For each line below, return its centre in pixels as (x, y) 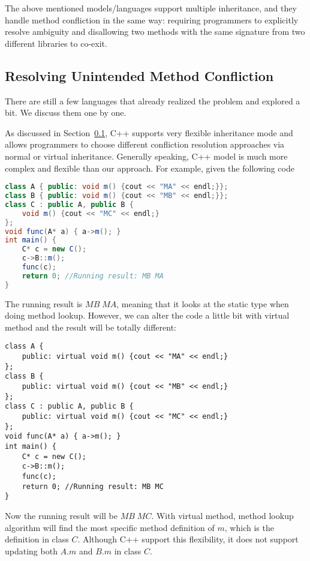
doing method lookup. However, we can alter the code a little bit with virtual (147, 315)
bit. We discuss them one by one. (66, 112)
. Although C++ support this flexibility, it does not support (188, 539)
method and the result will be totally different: (91, 327)
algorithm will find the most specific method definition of (110, 527)
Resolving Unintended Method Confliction (139, 75)
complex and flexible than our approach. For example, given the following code (150, 168)
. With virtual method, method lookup (222, 515)
